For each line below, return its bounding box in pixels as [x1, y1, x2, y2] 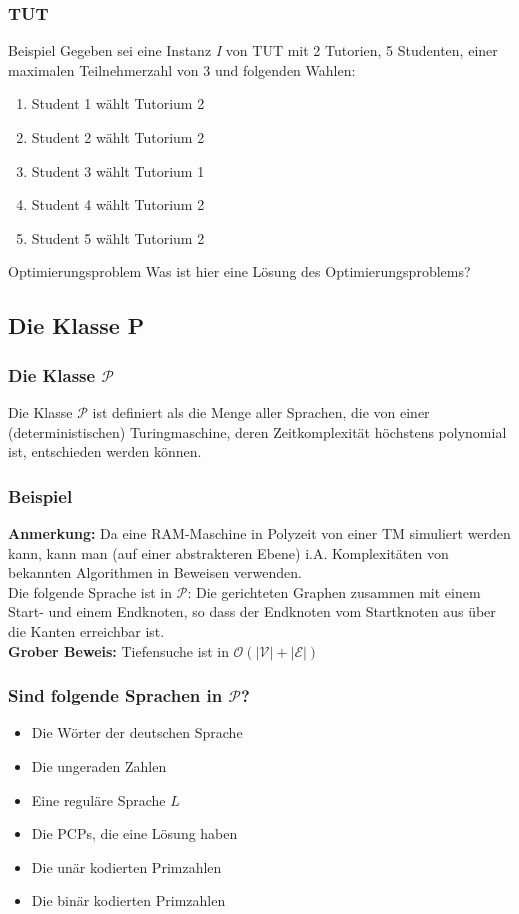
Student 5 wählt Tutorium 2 [31, 227, 205, 248]
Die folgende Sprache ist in [8, 581, 173, 602]
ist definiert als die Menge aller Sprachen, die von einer [92, 401, 430, 422]
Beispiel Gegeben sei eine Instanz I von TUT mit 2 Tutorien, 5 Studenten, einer [8, 40, 498, 61]
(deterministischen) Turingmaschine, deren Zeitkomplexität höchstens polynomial [8, 421, 507, 442]
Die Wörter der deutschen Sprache [31, 722, 243, 743]
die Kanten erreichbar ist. [8, 620, 165, 641]
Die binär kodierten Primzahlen [31, 890, 226, 911]
